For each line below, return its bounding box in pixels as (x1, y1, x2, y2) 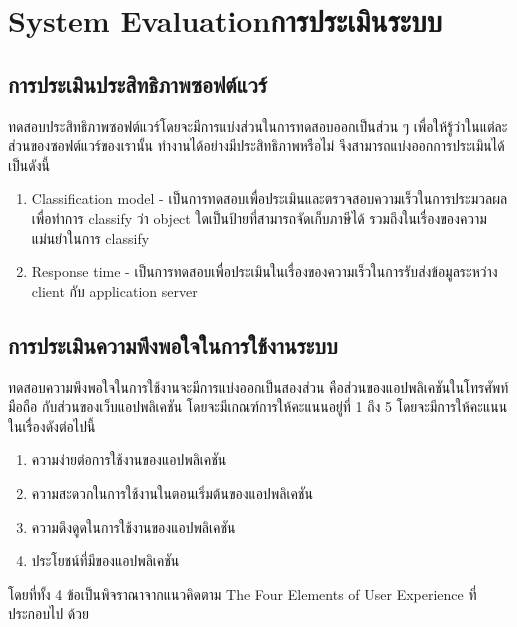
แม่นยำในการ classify (31, 227, 150, 248)
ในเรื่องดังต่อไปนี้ (8, 415, 96, 436)
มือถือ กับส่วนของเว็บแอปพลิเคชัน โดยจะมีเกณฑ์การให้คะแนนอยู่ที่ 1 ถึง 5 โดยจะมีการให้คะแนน (8, 396, 508, 417)
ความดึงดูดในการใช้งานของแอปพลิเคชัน (31, 516, 236, 537)
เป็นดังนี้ (8, 154, 50, 175)
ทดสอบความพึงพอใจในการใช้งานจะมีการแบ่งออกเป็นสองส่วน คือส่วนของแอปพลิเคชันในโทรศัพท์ (8, 376, 509, 397)
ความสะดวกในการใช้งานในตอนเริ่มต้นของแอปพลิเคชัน (31, 482, 313, 503)
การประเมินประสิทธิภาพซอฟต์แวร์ (8, 68, 268, 99)
